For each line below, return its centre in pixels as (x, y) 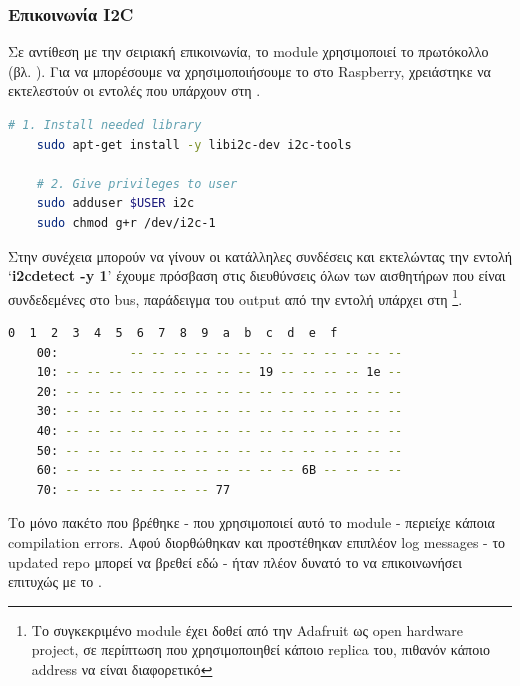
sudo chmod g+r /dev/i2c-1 (126, 222)
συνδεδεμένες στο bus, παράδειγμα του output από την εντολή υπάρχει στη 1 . (235, 297)
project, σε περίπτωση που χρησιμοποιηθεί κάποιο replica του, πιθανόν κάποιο (260, 649)
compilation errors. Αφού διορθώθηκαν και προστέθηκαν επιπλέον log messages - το (257, 541)
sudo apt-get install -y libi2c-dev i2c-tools (194, 144)
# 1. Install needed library (105, 125)
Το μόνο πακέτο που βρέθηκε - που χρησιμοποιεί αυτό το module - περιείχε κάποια (251, 522)
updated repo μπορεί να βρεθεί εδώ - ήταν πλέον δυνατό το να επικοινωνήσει (235, 561)
